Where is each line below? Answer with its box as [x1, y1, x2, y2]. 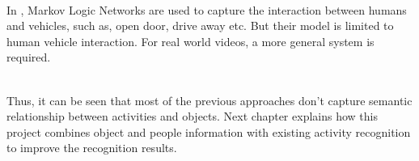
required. [6, 49, 51, 66]
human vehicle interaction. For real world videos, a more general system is [6, 32, 375, 49]
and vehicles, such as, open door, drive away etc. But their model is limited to [6, 17, 394, 34]
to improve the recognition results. [6, 139, 177, 156]
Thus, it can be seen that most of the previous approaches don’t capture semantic [6, 91, 413, 108]
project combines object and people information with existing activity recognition [6, 123, 411, 140]
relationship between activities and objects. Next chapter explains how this [6, 108, 378, 125]
